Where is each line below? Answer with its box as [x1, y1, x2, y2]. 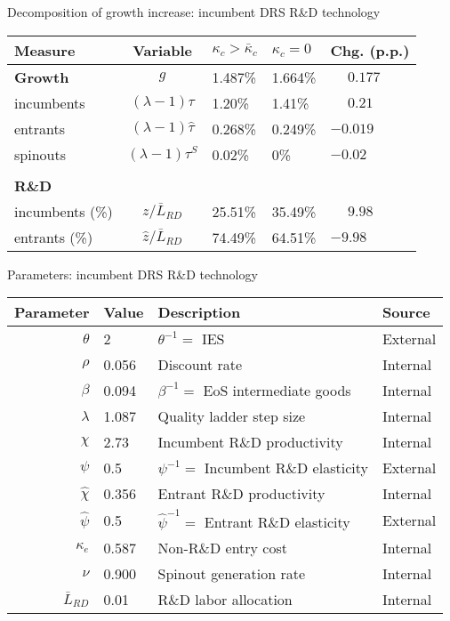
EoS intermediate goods [203, 380, 351, 401]
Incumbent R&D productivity [157, 431, 343, 453]
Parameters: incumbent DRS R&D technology [7, 264, 258, 283]
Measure [14, 39, 76, 60]
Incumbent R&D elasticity [204, 457, 368, 479]
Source [382, 302, 430, 323]
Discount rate [157, 354, 243, 375]
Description [157, 302, 241, 323]
